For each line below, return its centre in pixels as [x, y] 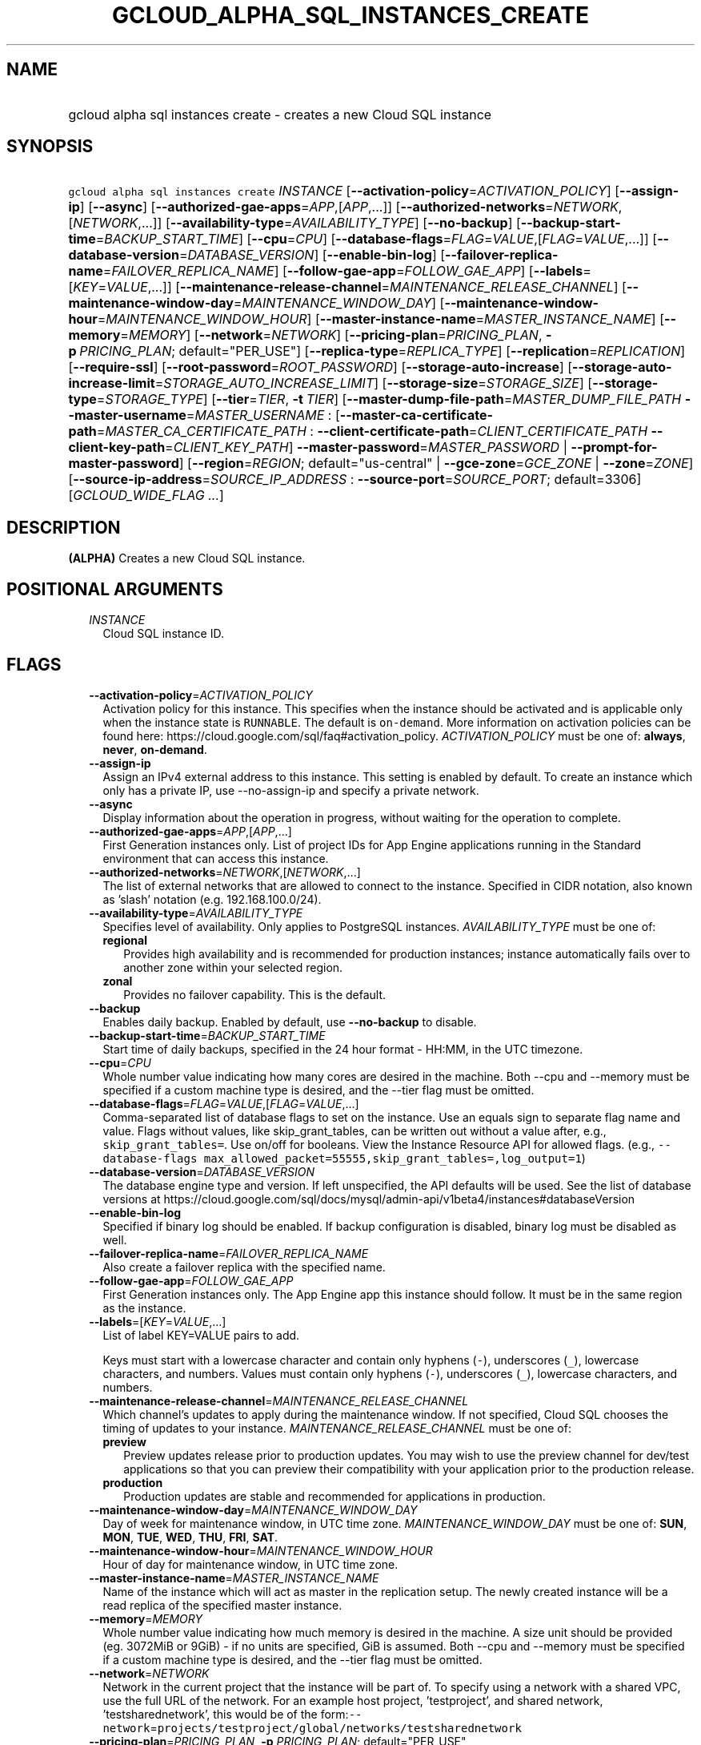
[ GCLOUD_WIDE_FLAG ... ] [146, 496]
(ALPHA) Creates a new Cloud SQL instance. [187, 558]
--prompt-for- [614, 447]
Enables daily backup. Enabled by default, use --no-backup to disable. [290, 1022]
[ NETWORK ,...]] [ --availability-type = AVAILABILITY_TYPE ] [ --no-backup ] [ [294, 223]
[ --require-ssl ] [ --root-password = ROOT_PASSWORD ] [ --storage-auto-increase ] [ [320, 367]
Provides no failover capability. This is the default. [255, 994]
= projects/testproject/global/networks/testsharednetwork [336, 1727]
